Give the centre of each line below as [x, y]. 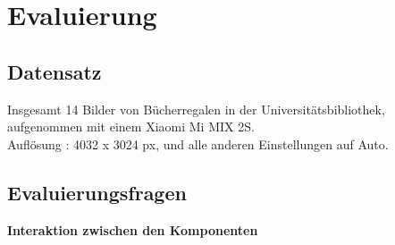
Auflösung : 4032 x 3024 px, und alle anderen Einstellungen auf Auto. [198, 144]
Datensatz [55, 71]
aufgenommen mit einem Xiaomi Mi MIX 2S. [131, 127]
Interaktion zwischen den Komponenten [133, 229]
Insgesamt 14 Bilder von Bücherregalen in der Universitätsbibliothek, [196, 109]
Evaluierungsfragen [97, 192]
